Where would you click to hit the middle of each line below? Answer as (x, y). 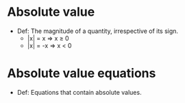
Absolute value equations (82, 73)
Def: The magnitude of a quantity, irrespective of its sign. (98, 31)
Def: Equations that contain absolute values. (79, 92)
